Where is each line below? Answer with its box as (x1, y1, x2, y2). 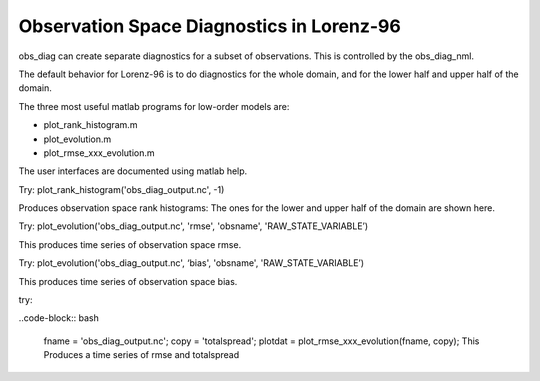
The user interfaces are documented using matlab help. (18, 165, 248, 177)
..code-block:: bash (18, 312, 99, 324)
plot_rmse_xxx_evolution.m (43, 146, 155, 159)
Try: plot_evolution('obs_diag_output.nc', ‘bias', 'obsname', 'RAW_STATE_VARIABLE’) (18, 257, 365, 269)
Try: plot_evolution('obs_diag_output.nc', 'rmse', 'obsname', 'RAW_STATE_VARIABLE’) (18, 220, 369, 232)
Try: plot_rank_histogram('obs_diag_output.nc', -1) (18, 183, 225, 195)
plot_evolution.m (43, 133, 112, 145)
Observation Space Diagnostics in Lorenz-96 (18, 15, 402, 37)
